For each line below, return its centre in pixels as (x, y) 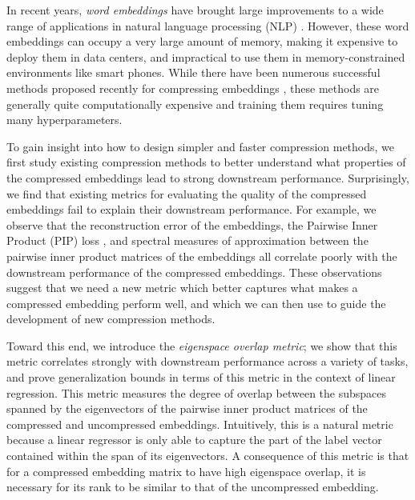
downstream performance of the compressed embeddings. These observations (194, 272)
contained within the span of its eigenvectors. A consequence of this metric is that (208, 456)
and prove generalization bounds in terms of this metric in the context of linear (201, 377)
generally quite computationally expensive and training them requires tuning (195, 104)
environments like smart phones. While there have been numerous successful (193, 72)
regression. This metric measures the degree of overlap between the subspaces (197, 392)
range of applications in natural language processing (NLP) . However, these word (208, 25)
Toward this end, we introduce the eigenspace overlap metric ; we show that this (202, 345)
